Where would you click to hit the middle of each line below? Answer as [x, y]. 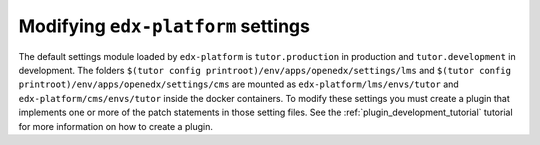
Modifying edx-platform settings [164, 26]
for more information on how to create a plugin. [116, 126]
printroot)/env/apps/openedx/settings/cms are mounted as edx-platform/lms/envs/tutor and [238, 84]
